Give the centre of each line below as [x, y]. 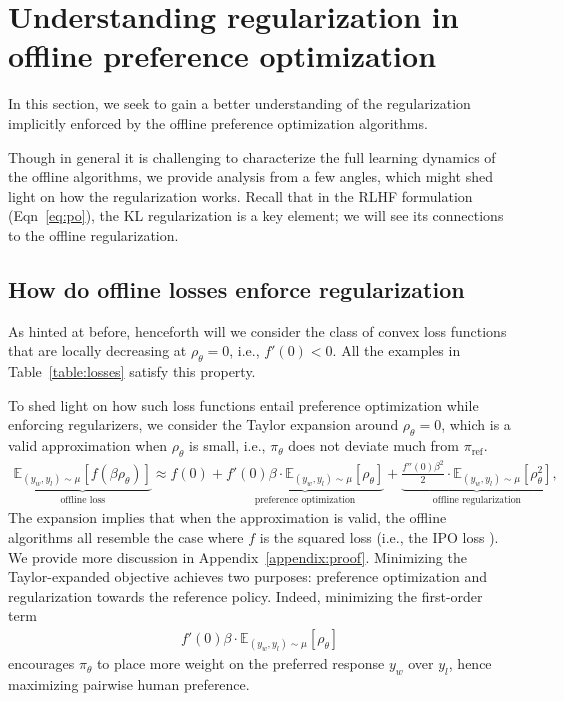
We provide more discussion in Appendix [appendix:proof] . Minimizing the [237, 556]
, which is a [476, 424]
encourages [41, 663]
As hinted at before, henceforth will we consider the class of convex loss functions [257, 330]
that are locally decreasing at [97, 350]
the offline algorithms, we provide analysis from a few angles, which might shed [251, 176]
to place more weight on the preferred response [240, 663]
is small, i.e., [227, 445]
